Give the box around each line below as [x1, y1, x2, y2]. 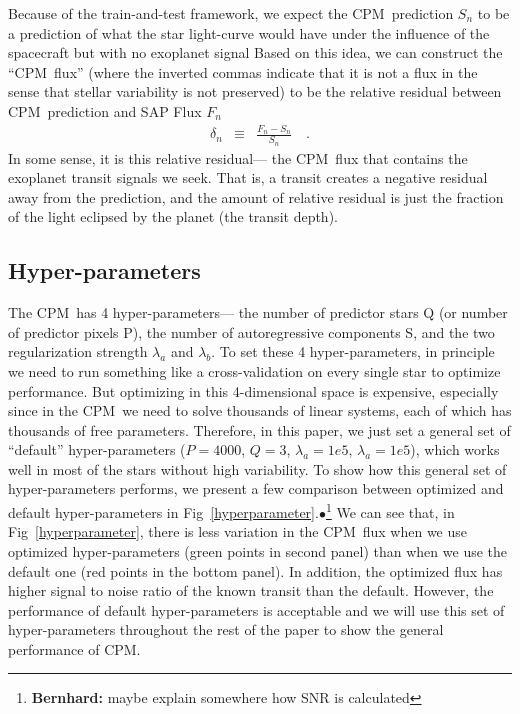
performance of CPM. [8, 638, 141, 659]
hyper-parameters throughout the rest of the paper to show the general [8, 619, 444, 640]
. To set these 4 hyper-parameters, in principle [211, 341, 495, 362]
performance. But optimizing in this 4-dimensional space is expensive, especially [8, 380, 499, 401]
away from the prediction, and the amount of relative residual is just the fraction [8, 186, 504, 207]
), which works [410, 439, 500, 460]
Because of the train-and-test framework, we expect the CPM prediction [8, 3, 454, 23]
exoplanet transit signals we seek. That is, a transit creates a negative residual [8, 167, 488, 188]
